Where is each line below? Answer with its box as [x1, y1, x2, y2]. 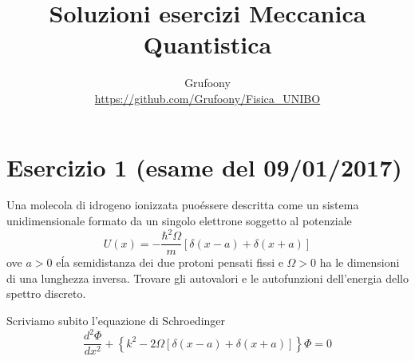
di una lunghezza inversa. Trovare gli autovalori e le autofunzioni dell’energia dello [6, 269, 409, 286]
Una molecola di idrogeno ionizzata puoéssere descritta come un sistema [6, 196, 359, 213]
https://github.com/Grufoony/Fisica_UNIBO [94, 89, 321, 106]
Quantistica [143, 28, 272, 61]
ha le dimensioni [319, 254, 400, 271]
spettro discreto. [6, 285, 86, 302]
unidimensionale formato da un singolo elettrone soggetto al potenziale [6, 212, 352, 229]
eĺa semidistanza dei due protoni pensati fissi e [56, 254, 283, 271]
